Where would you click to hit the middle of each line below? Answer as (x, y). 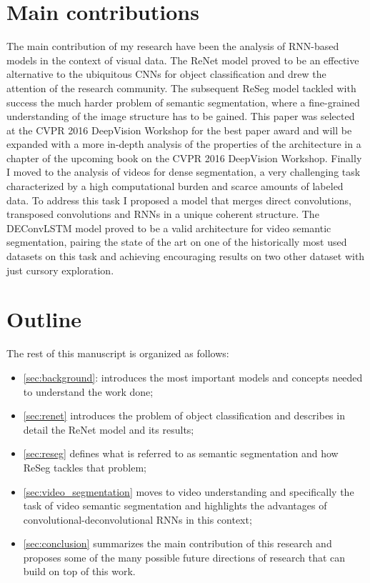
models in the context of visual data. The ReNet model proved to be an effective (183, 60)
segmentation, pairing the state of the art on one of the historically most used (177, 242)
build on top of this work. (79, 571)
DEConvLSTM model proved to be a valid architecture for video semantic (169, 228)
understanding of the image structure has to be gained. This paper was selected (181, 116)
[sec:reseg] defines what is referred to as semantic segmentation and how (181, 453)
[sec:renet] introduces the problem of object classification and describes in (184, 415)
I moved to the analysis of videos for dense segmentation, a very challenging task (184, 172)
